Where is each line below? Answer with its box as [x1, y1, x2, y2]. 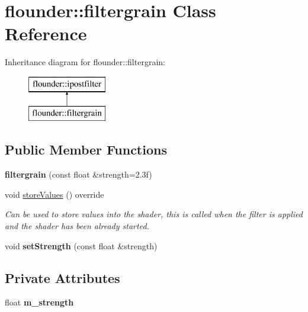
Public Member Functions [5, 140, 167, 159]
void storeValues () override [5, 188, 104, 200]
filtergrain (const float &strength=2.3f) [5, 168, 152, 181]
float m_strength [5, 296, 74, 308]
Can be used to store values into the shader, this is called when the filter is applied [5, 208, 303, 220]
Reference [5, 21, 87, 46]
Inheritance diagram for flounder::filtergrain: [5, 56, 165, 68]
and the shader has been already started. [5, 220, 149, 232]
